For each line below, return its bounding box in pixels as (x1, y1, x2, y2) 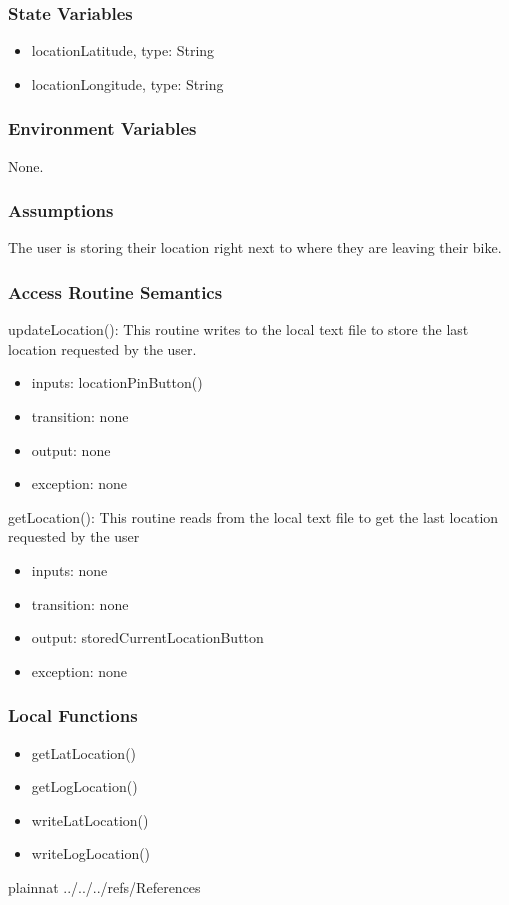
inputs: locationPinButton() (31, 372, 203, 393)
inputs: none (31, 560, 108, 580)
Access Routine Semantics (8, 279, 223, 304)
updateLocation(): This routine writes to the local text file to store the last (8, 319, 469, 340)
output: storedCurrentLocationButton (31, 627, 264, 648)
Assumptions (8, 198, 114, 223)
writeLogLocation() (31, 843, 151, 864)
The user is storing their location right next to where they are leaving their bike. (8, 237, 502, 258)
